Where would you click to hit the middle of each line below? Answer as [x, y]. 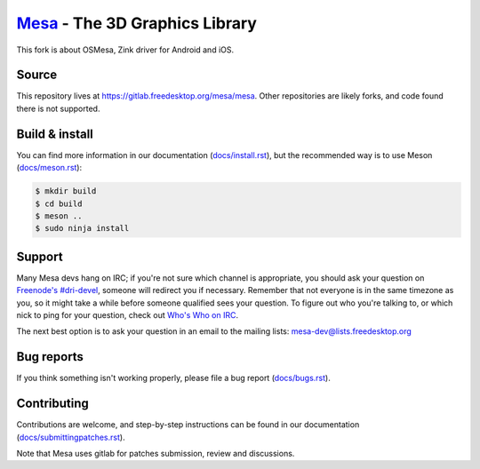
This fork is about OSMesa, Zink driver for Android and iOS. [125, 50]
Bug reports [50, 357]
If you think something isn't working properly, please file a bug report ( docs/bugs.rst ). [173, 378]
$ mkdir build [66, 191]
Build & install [55, 134]
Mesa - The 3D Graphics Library [137, 23]
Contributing [52, 404]
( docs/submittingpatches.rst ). [71, 437]
